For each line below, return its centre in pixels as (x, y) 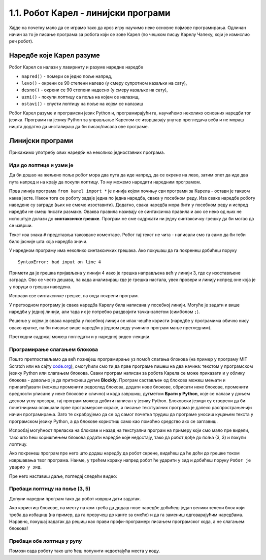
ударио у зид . (25, 467)
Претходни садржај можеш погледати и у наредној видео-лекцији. (80, 337)
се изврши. (21, 226)
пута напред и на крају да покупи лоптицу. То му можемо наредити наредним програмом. (105, 182)
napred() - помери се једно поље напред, (67, 76)
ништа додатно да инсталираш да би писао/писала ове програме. (79, 127)
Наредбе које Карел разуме (55, 55)
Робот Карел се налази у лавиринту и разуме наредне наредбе (76, 67)
